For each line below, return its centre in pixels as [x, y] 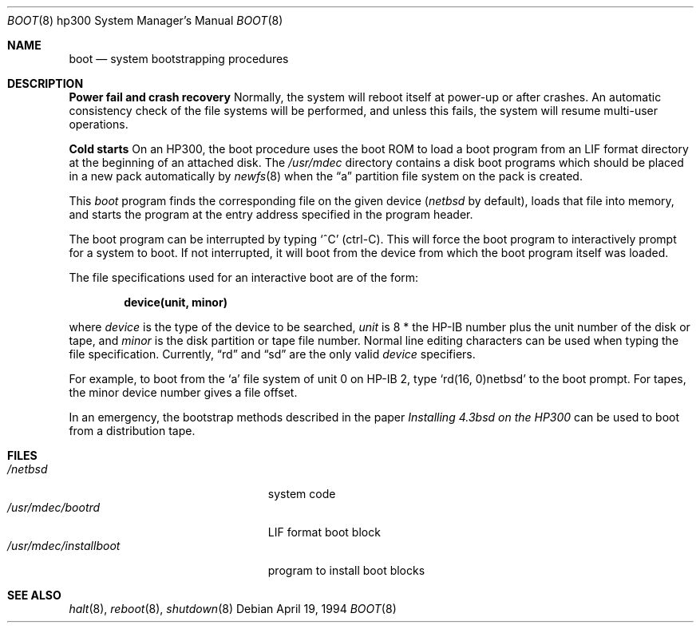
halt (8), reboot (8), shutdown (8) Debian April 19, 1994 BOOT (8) [233, 609]
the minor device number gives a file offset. [183, 392]
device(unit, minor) [176, 302]
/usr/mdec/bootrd [54, 507]
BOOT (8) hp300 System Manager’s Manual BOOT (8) [145, 20]
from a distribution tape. [132, 431]
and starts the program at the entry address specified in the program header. [271, 214]
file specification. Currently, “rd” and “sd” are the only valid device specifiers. [272, 354]
